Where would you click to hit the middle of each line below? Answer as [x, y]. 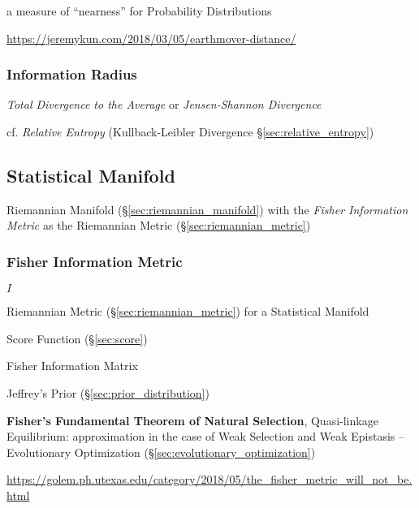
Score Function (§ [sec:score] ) [77, 338]
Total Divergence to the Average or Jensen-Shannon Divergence [164, 104]
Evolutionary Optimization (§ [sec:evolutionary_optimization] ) [161, 452]
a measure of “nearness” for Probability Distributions [139, 11]
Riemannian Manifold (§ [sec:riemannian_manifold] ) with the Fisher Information [207, 209]
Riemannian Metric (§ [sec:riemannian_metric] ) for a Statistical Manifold [188, 311]
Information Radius [72, 74]
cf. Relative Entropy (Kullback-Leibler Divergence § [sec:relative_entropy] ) [190, 131]
